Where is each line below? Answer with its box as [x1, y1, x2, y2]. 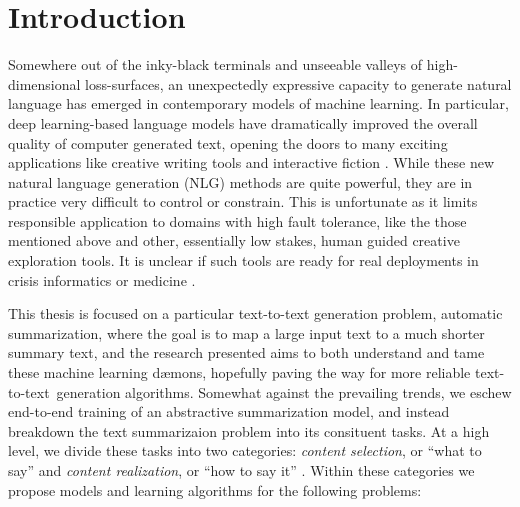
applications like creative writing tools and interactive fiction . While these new [8, 152, 495, 173]
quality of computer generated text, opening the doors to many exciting [8, 132, 448, 153]
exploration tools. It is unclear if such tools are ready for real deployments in [8, 250, 479, 271]
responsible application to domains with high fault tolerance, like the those [8, 210, 467, 231]
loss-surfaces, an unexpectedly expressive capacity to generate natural [85, 73, 512, 94]
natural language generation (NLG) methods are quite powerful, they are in [8, 171, 473, 192]
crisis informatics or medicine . [8, 269, 196, 290]
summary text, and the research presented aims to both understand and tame [8, 342, 485, 363]
